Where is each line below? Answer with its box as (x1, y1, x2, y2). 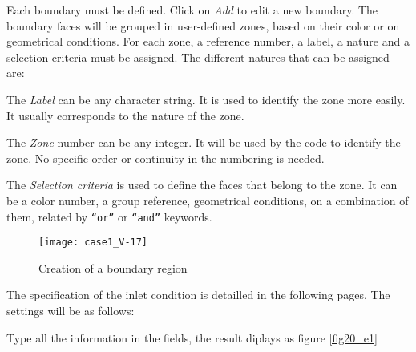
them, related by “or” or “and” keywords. (6, 208, 212, 225)
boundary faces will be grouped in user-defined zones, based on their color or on (6, 17, 400, 34)
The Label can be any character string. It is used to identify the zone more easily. (6, 91, 406, 107)
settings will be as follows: (6, 302, 135, 319)
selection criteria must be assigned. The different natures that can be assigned (6, 48, 390, 65)
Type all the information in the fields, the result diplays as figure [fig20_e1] (6, 329, 378, 346)
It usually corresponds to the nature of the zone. (6, 107, 244, 123)
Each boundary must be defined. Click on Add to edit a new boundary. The (6, 2, 378, 18)
